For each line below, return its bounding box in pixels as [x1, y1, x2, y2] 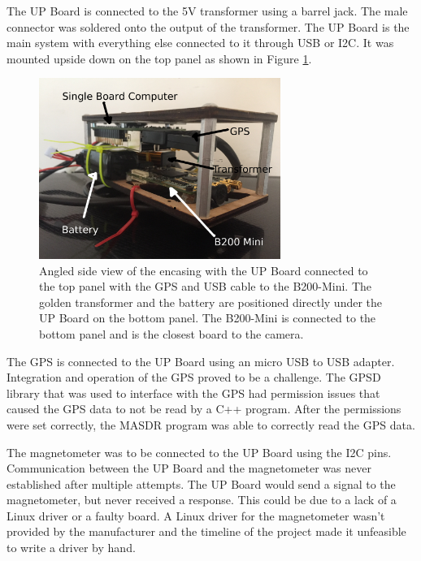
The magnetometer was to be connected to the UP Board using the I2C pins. [7, 443, 392, 460]
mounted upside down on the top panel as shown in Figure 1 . [7, 50, 312, 67]
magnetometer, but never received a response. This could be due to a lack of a [7, 491, 397, 508]
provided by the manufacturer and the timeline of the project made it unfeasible [7, 523, 406, 540]
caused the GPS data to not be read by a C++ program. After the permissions [7, 400, 401, 417]
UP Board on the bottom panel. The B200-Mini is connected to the [39, 309, 376, 326]
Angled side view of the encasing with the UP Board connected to [39, 261, 368, 278]
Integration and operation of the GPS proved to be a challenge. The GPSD [7, 369, 381, 386]
